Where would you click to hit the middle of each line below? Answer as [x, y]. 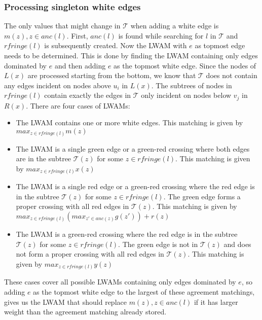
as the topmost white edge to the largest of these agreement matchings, [144, 291]
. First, [77, 35]
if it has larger [216, 301]
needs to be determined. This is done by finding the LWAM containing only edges [131, 55]
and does [237, 244]
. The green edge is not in [158, 244]
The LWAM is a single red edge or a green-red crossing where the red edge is [135, 186]
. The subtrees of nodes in [192, 85]
